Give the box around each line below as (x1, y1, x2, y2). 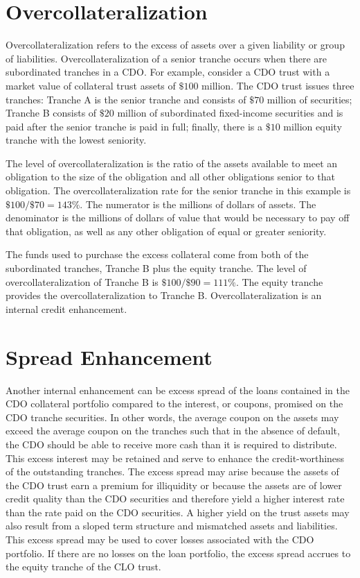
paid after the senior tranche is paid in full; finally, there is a (6, 119, 263, 133)
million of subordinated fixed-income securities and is (117, 105, 343, 120)
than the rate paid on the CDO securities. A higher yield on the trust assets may (6, 504, 350, 519)
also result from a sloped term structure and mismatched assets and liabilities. (6, 518, 338, 533)
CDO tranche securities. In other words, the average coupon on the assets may (6, 409, 339, 424)
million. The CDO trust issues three (201, 78, 354, 92)
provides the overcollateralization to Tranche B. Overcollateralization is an (6, 288, 322, 303)
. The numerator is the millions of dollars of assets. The (80, 196, 316, 211)
